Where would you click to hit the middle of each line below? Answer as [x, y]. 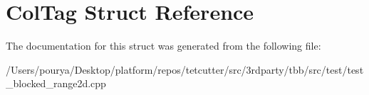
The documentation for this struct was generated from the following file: [163, 46]
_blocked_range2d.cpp [56, 83]
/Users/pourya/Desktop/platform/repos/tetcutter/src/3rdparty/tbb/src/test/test [185, 69]
